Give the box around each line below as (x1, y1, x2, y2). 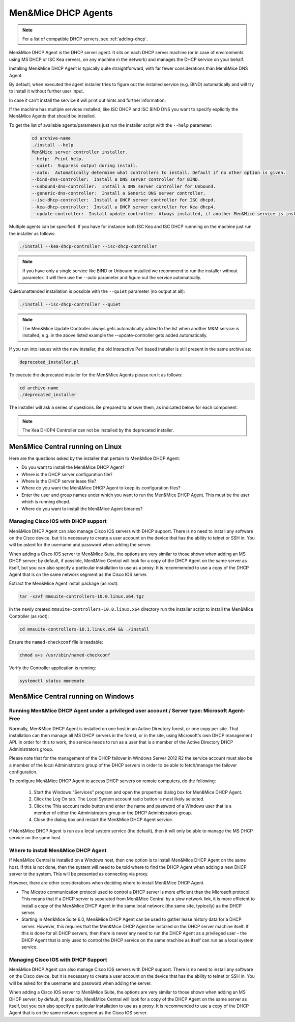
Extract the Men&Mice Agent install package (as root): (9, 580, 119, 587)
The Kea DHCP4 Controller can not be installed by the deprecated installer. (22, 427, 174, 433)
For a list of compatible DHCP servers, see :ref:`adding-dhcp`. (22, 36, 148, 42)
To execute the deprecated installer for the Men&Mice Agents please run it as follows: (9, 371, 183, 378)
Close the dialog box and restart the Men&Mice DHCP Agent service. (33, 817, 174, 823)
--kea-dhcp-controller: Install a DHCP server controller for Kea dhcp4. (31, 204, 216, 210)
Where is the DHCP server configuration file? (21, 471, 113, 477)
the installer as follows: (9, 230, 56, 236)
